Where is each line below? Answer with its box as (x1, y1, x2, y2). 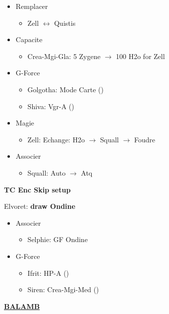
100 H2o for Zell (115, 51, 165, 61)
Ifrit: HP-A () (27, 267, 69, 278)
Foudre (134, 134, 156, 144)
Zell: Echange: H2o (27, 134, 85, 144)
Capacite (15, 34, 43, 45)
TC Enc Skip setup (4, 184, 71, 194)
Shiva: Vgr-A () (27, 101, 74, 111)
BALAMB (4, 301, 40, 311)
